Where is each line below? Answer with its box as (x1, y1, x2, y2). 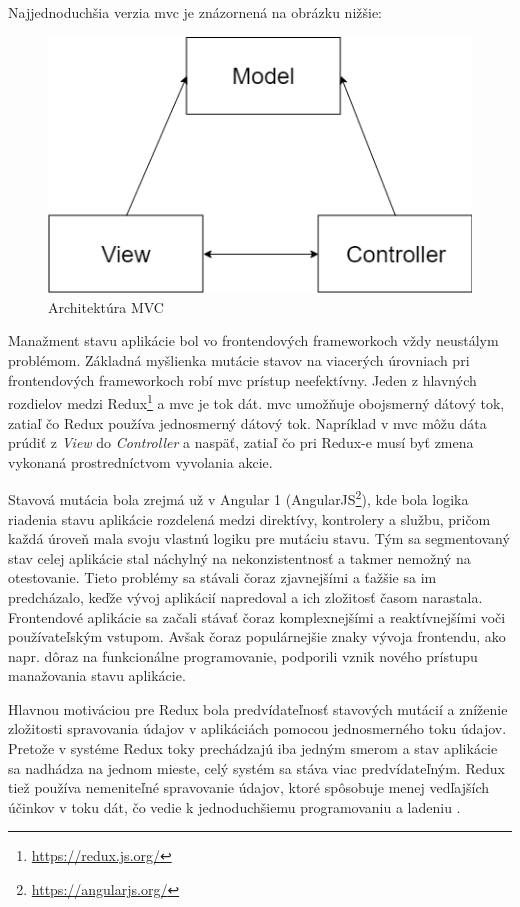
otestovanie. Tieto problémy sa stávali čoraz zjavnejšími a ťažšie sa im (8, 567, 437, 588)
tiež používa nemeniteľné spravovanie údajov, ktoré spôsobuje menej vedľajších (8, 777, 490, 798)
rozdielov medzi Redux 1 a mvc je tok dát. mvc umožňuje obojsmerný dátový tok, (8, 390, 505, 413)
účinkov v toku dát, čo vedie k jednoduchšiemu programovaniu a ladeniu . (8, 796, 461, 817)
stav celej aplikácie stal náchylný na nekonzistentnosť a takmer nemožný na (8, 547, 471, 568)
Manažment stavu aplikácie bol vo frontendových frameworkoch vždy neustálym (8, 330, 499, 351)
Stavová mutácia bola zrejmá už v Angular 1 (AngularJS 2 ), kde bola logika (8, 486, 469, 509)
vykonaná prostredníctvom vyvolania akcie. (8, 451, 273, 472)
